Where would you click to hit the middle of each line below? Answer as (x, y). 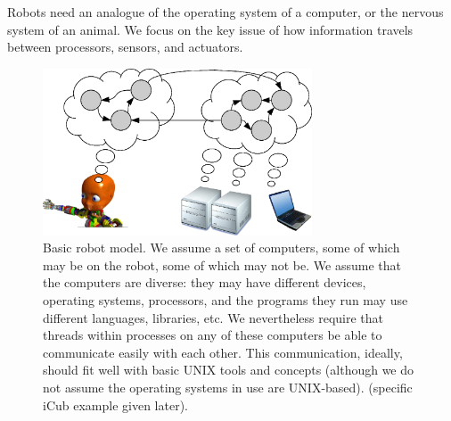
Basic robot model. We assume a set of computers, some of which (221, 248)
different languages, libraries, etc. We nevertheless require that (213, 317)
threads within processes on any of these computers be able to (213, 335)
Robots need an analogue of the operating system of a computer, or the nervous (225, 12)
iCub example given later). (115, 404)
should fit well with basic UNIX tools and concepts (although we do (229, 370)
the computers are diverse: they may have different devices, (205, 282)
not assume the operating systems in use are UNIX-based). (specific (228, 388)
